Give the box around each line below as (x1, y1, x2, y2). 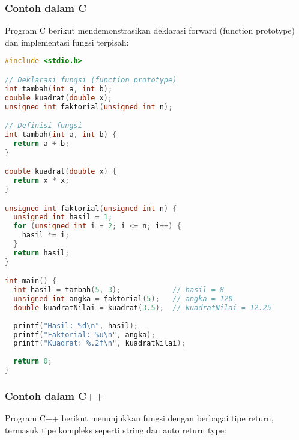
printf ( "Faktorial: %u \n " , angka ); (13, 330, 156, 339)
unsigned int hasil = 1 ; (13, 213, 113, 222)
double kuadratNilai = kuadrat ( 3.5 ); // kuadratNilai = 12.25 (13, 303, 271, 312)
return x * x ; (13, 176, 70, 185)
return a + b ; (13, 139, 70, 148)
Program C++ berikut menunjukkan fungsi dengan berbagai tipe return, (5, 412, 274, 424)
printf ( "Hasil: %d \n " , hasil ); (13, 321, 138, 330)
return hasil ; (13, 248, 70, 257)
